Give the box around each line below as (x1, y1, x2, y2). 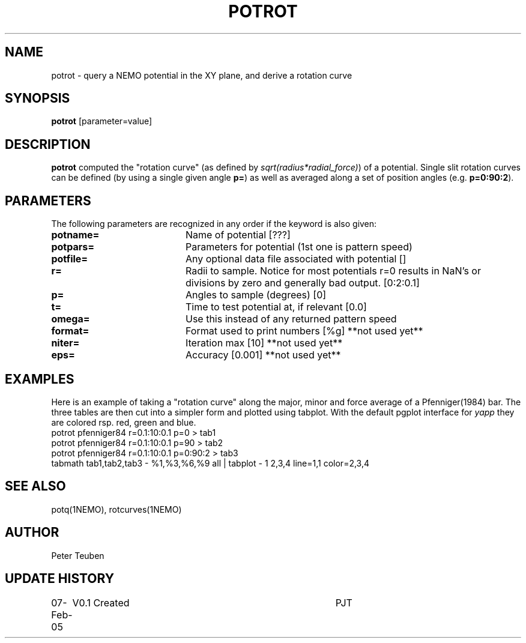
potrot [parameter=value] (51, 116, 153, 127)
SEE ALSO (5, 478, 66, 494)
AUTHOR (5, 525, 59, 540)
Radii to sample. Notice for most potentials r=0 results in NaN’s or (185, 265, 481, 277)
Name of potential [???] (185, 229, 291, 241)
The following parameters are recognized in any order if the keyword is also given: (51, 219, 377, 229)
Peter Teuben (51, 550, 104, 561)
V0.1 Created (72, 596, 130, 609)
